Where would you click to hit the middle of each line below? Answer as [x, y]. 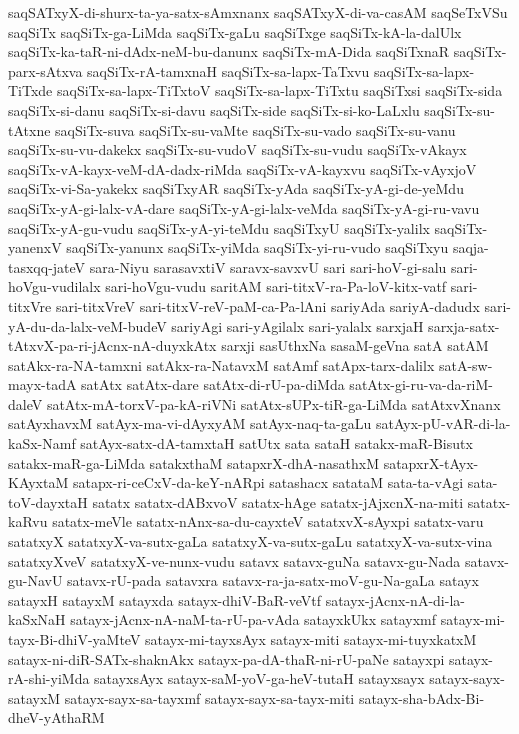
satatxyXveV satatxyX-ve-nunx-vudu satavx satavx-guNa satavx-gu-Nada [234, 560]
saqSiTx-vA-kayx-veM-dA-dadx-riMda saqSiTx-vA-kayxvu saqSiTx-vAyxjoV [242, 168]
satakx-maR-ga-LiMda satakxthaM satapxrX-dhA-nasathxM [193, 462]
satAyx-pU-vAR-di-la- [443, 423]
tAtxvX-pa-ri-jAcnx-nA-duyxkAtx [112, 345]
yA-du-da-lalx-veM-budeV [87, 325]
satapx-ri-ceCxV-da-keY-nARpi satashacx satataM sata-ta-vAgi [268, 482]
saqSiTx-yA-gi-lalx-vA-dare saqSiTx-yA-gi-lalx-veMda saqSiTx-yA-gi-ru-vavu [244, 207]
